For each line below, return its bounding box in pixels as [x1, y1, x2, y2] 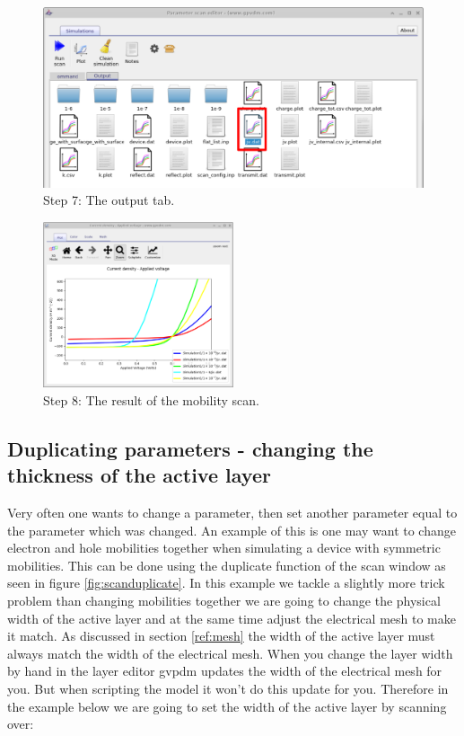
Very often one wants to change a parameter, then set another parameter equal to [7, 503, 458, 522]
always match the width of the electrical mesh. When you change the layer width [7, 643, 453, 662]
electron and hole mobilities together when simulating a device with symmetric [7, 538, 441, 557]
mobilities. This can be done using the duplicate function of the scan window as [7, 555, 446, 574]
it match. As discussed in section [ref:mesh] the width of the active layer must [7, 626, 435, 645]
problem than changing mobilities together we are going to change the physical [7, 591, 441, 609]
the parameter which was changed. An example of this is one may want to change [7, 520, 456, 539]
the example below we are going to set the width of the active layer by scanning [7, 696, 447, 715]
